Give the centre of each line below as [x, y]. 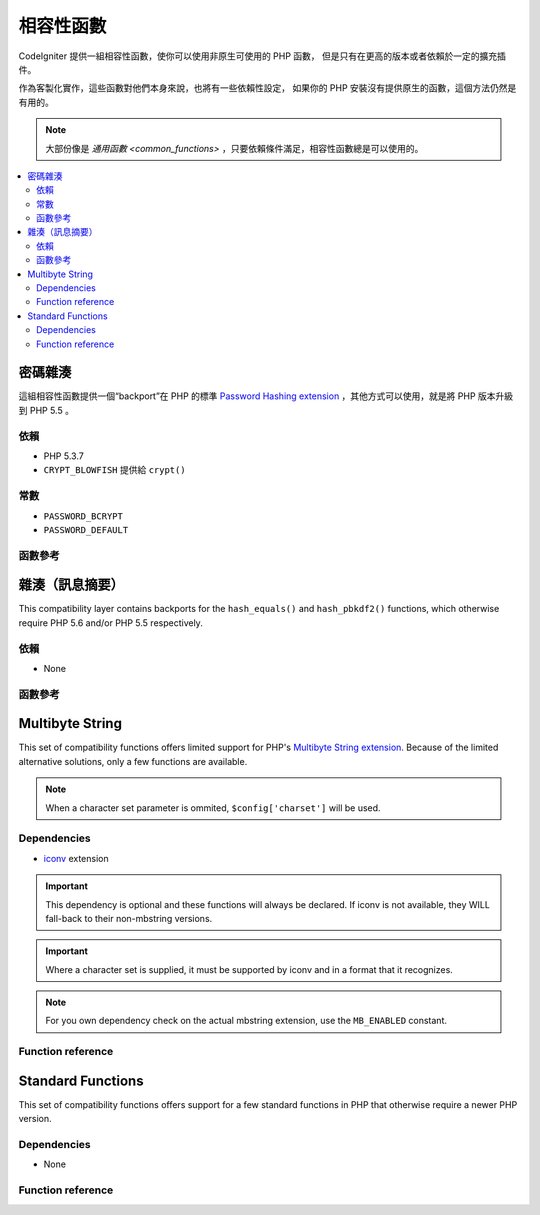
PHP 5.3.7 [63, 456]
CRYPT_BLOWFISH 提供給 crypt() [114, 470]
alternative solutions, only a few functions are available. [133, 761]
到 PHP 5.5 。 [46, 410]
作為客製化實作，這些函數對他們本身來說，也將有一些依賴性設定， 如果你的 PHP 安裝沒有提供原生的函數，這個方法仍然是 [267, 88]
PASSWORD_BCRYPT [83, 516]
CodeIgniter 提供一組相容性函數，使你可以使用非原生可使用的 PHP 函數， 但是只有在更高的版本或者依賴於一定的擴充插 [262, 56]
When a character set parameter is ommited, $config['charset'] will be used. [213, 807]
